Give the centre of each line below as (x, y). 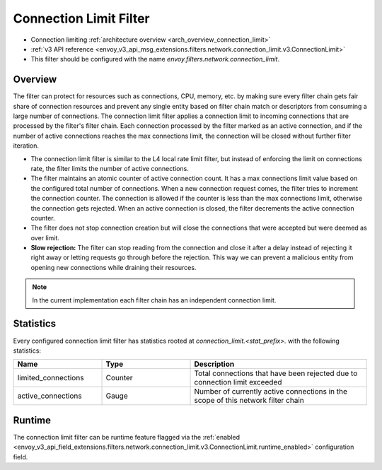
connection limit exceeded (238, 382)
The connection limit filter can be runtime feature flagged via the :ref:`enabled (127, 437)
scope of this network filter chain (249, 401)
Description (214, 364)
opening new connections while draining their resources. (114, 267)
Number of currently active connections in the (271, 392)
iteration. (26, 146)
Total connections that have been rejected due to (276, 373)
